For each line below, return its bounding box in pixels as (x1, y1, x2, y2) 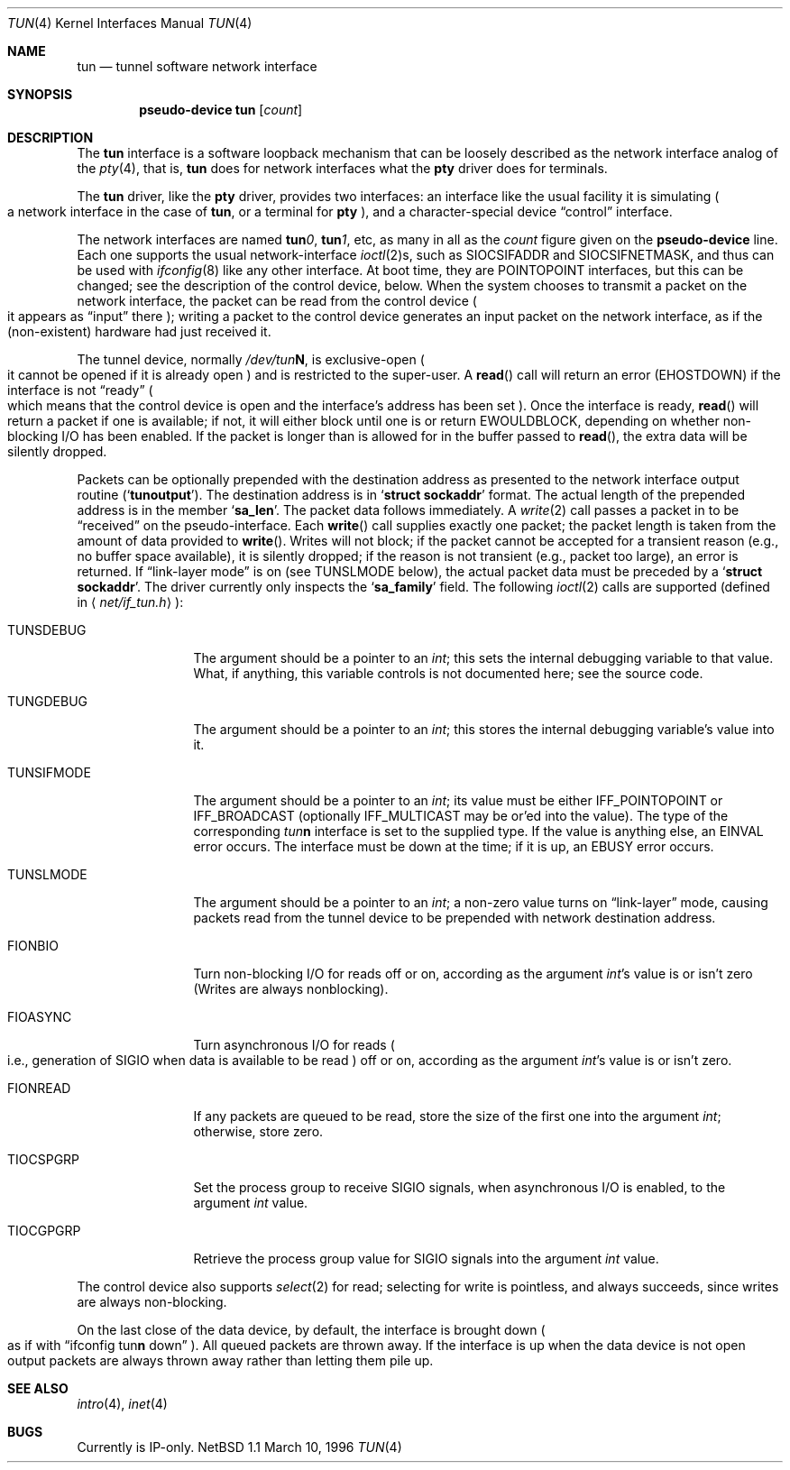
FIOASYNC (7, 1009, 72, 1024)
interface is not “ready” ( (7, 382, 153, 398)
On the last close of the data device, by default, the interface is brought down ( (77, 1322, 546, 1337)
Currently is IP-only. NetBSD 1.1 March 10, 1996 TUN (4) (77, 1439, 402, 1455)
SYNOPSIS (7, 87, 73, 102)
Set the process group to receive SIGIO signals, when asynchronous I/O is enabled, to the (193, 1180, 726, 1195)
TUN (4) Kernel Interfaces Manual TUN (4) (7, 15, 253, 31)
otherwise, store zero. (193, 1124, 324, 1139)
